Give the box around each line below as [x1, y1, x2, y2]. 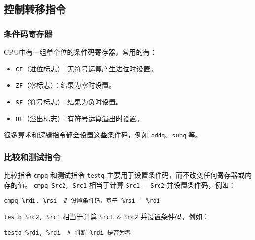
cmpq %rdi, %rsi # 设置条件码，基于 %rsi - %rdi [4, 197, 160, 205]
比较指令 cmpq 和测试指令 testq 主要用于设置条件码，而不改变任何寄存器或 [4, 170, 245, 180]
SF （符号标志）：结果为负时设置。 [15, 96, 123, 106]
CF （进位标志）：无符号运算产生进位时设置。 [15, 63, 158, 73]
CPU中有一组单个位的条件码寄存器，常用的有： [4, 47, 157, 57]
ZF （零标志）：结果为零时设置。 [15, 80, 116, 90]
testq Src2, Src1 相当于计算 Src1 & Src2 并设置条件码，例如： [4, 211, 210, 222]
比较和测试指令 [4, 150, 61, 163]
